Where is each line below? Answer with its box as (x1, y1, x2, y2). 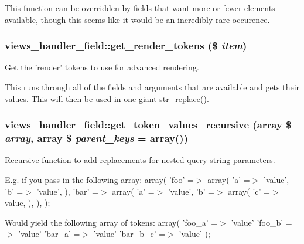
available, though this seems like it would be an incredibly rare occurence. (5, 13, 270, 25)
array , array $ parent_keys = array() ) (5, 131, 188, 145)
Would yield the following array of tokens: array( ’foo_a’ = (5, 216, 218, 228)
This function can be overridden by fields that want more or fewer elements (5, 2, 275, 13)
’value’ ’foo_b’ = (231, 216, 292, 228)
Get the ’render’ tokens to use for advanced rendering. (5, 61, 199, 73)
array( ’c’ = (228, 185, 270, 197)
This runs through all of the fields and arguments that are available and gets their (5, 81, 300, 93)
